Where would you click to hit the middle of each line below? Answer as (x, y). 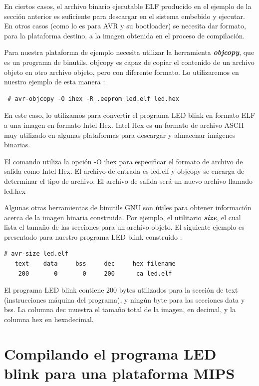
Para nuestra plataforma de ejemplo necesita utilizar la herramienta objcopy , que (129, 52)
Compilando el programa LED (110, 353)
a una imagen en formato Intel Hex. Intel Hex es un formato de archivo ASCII (124, 125)
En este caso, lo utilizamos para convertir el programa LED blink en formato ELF (130, 115)
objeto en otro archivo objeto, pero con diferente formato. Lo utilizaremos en (122, 72)
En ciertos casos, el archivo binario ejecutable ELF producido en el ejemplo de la (128, 6)
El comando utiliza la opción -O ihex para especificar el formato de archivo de (124, 161)
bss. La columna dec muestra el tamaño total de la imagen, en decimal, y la (120, 309)
